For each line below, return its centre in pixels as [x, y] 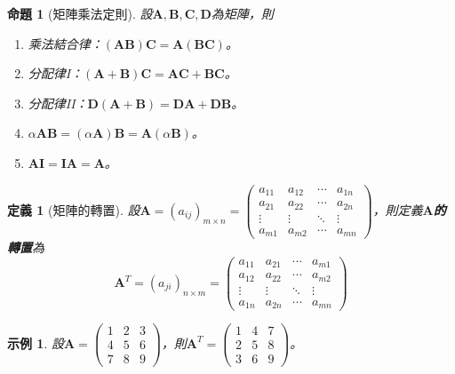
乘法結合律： [65, 43]
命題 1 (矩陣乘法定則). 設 [80, 13]
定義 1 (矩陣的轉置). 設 [74, 209]
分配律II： [58, 103]
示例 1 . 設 [36, 342]
